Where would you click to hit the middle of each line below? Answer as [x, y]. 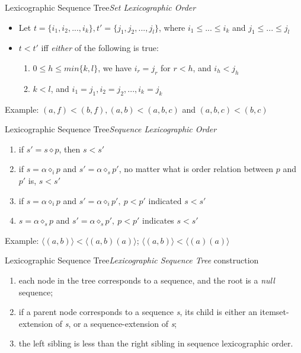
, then [70, 149]
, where [172, 27]
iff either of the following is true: [100, 48]
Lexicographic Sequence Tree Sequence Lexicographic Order [111, 129]
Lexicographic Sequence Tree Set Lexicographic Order [100, 7]
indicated [165, 200]
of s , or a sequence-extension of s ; [116, 323]
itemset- [274, 312]
